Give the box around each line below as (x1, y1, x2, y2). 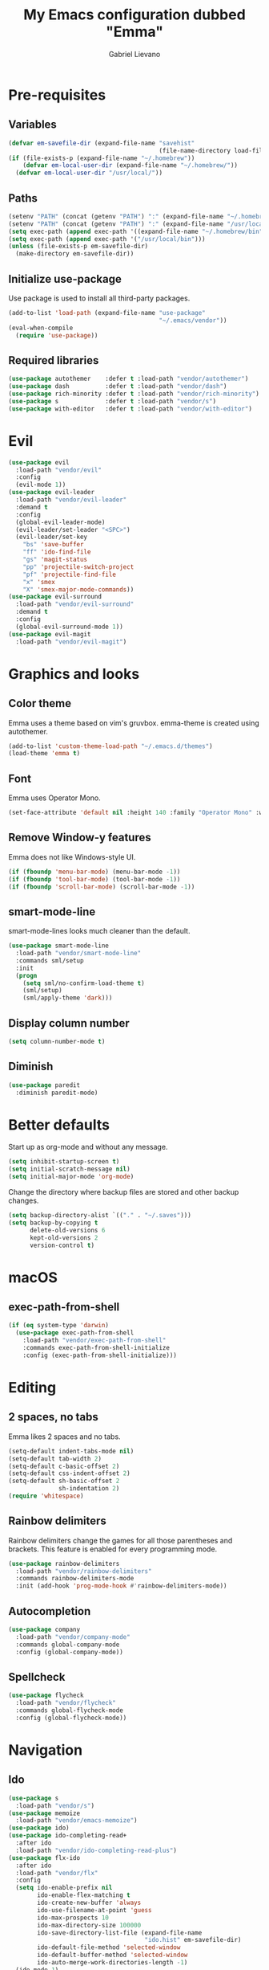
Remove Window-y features (8, 831, 151, 844)
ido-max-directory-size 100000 (37, 1921, 142, 1929)
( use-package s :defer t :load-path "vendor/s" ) (8, 397, 217, 405)
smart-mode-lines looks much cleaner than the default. (8, 926, 191, 936)
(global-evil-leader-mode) (15, 518, 106, 526)
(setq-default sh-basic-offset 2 (8, 1477, 120, 1486)
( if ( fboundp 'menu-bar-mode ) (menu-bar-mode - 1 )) (8, 868, 181, 876)
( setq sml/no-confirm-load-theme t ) (22, 979, 146, 987)
